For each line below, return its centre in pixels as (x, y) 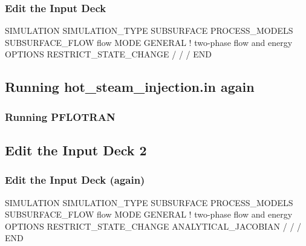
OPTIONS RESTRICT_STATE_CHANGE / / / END (108, 54)
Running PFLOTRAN (60, 116)
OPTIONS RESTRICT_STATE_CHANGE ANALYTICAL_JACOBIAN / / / (153, 226)
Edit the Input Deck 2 (76, 150)
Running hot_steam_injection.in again (130, 87)
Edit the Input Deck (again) (75, 180)
